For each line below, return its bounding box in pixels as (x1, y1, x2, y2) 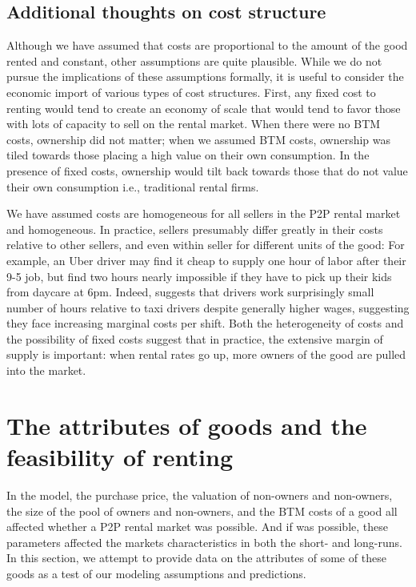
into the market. (6, 362, 86, 379)
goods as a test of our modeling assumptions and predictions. (6, 565, 306, 581)
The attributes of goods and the (6, 408, 367, 441)
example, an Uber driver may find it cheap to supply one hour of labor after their (6, 251, 406, 268)
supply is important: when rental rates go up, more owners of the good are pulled (6, 346, 406, 363)
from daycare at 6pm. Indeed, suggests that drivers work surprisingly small (6, 283, 374, 300)
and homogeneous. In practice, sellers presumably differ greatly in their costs (6, 220, 383, 237)
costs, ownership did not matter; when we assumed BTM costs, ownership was (6, 131, 391, 147)
